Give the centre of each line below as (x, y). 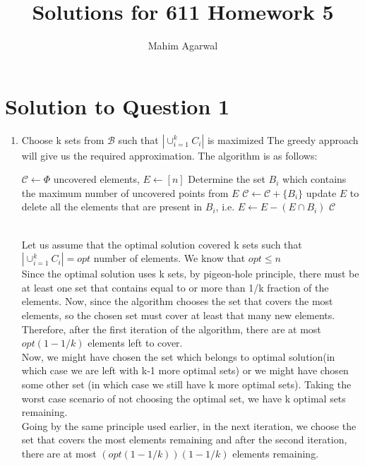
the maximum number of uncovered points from (125, 192)
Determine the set (227, 179)
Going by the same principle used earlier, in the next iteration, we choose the (189, 425)
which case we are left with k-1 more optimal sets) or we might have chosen (185, 370)
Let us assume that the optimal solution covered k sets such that (162, 244)
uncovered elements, (96, 179)
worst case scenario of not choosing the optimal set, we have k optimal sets (184, 398)
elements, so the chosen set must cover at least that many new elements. (178, 315)
